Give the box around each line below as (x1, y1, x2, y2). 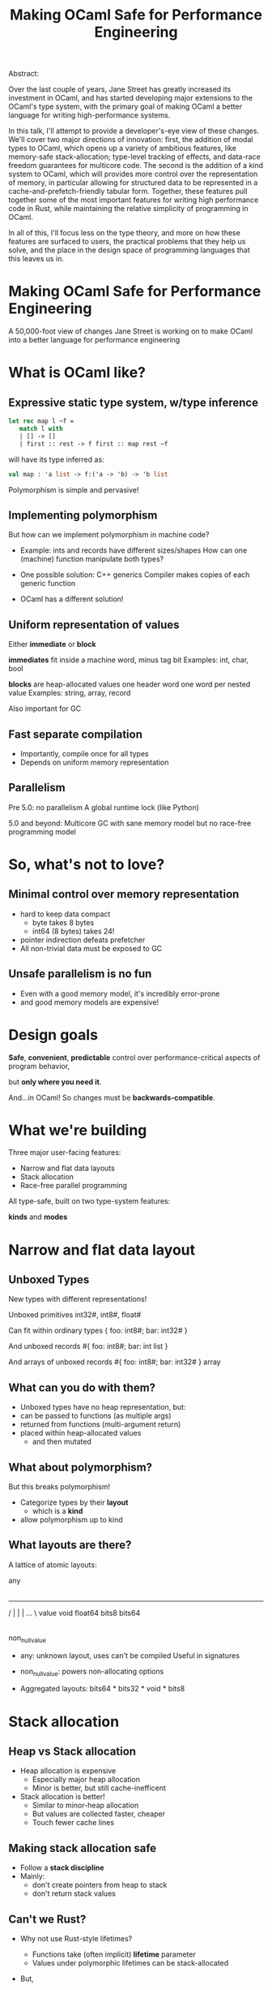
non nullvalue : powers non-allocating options (19, 1666, 164, 1678)
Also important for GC (8, 704, 82, 713)
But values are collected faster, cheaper (32, 1809, 166, 1819)
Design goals (8, 1025, 99, 1044)
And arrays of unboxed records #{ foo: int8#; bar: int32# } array (8, 1357, 221, 1367)
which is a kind (32, 1506, 83, 1516)
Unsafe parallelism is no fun (8, 967, 152, 981)
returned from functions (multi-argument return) (19, 1419, 181, 1429)
